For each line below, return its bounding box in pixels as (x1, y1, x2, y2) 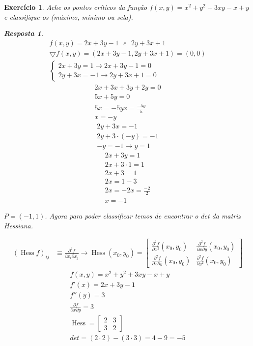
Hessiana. (4, 220, 33, 230)
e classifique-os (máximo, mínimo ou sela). (4, 11, 133, 22)
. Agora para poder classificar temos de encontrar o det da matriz (45, 211, 241, 221)
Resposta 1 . (4, 28, 44, 38)
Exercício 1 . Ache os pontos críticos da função (4, 2, 147, 12)
